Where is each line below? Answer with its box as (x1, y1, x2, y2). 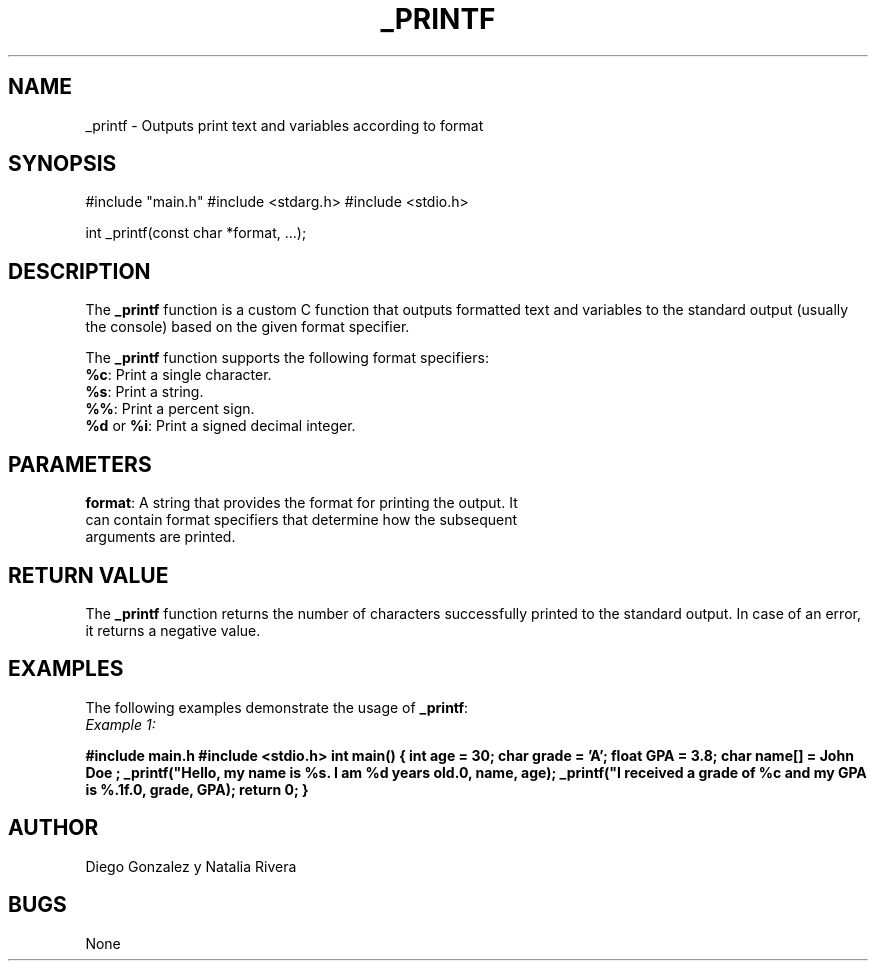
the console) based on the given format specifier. (85, 318, 410, 336)
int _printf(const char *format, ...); (85, 224, 307, 242)
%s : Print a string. (85, 383, 204, 401)
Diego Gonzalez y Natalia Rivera (85, 857, 297, 875)
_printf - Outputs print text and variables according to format (85, 116, 484, 134)
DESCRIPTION (8, 258, 151, 284)
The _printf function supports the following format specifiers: (85, 349, 489, 367)
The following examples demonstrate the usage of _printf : (85, 698, 469, 716)
